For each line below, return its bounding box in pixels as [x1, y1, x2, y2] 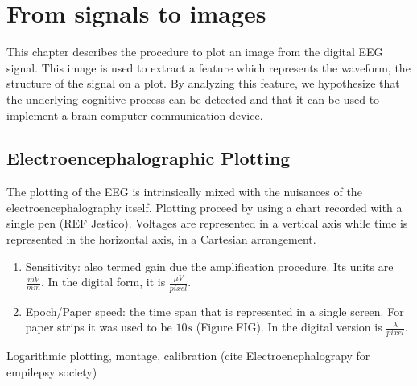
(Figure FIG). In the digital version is [196, 318, 382, 335]
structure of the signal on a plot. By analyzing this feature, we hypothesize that [6, 75, 400, 92]
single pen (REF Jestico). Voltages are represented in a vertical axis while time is [6, 215, 408, 232]
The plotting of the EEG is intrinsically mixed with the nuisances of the [6, 183, 362, 200]
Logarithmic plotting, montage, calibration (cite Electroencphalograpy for [6, 347, 370, 364]
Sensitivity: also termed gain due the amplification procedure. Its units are [25, 257, 394, 274]
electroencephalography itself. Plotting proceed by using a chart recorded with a [6, 199, 403, 216]
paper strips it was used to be [25, 318, 172, 335]
